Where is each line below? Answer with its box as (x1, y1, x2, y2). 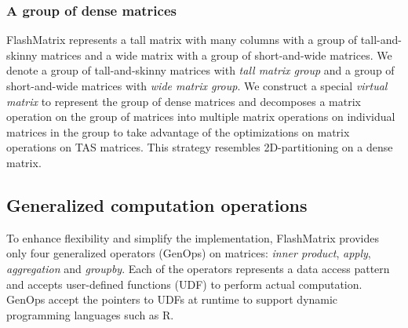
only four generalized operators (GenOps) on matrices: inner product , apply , (6, 245, 371, 261)
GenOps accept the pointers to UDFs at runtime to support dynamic (6, 291, 338, 308)
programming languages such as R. (6, 306, 174, 323)
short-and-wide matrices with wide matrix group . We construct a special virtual (6, 78, 388, 93)
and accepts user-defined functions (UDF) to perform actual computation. (6, 275, 362, 292)
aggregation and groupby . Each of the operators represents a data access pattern (6, 260, 390, 276)
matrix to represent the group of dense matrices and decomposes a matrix (6, 93, 361, 109)
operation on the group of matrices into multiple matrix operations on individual (6, 108, 395, 125)
